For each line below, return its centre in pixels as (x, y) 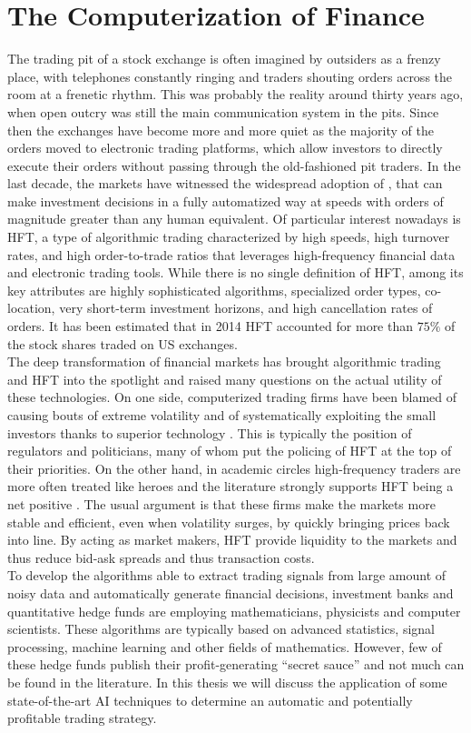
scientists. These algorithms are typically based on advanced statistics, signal (221, 629)
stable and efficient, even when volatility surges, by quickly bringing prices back (229, 522)
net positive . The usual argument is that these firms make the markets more (221, 503)
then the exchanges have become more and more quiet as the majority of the (221, 130)
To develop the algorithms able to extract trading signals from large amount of (227, 575)
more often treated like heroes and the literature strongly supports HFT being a (231, 486)
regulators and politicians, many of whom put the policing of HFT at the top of (230, 451)
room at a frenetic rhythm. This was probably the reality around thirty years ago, (235, 94)
